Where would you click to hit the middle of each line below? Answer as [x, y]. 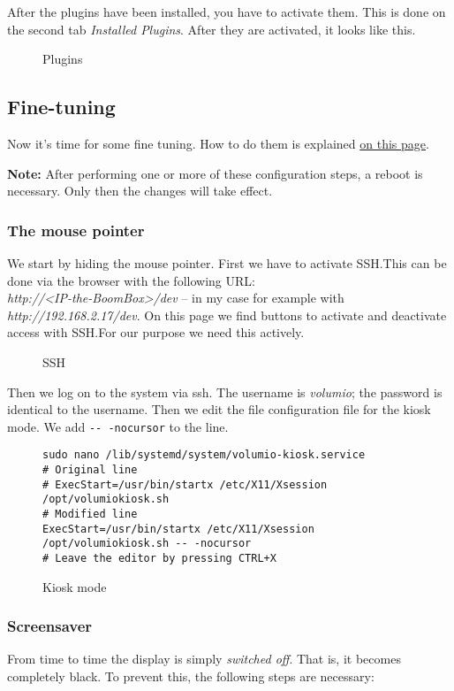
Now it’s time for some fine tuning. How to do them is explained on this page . [218, 143]
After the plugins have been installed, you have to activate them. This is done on [227, 12]
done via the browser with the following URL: [131, 280]
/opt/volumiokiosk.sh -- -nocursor [147, 544]
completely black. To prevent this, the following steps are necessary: [191, 676]
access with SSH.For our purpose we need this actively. [156, 332]
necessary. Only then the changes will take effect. [140, 191]
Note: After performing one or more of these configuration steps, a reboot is [215, 173]
